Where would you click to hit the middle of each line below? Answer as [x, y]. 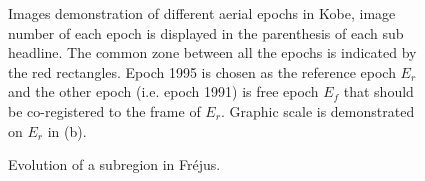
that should [378, 91]
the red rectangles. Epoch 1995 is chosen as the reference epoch [202, 71]
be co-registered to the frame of [104, 110]
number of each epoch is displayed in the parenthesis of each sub [206, 32]
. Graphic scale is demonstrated [317, 110]
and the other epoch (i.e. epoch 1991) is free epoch [163, 91]
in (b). [67, 130]
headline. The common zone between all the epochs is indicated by [212, 52]
